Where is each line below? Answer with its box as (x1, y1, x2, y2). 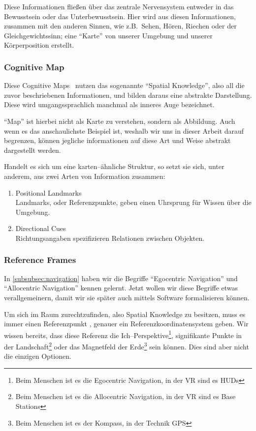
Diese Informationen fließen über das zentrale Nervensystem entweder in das (4, 1, 234, 11)
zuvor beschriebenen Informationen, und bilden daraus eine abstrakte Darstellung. (4, 89, 252, 100)
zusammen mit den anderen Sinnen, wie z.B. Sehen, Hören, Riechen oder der (4, 21, 237, 31)
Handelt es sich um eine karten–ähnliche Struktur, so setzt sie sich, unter (4, 161, 224, 172)
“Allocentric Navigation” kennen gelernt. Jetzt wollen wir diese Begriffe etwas (4, 283, 238, 293)
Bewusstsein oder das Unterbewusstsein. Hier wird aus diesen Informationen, (4, 11, 236, 21)
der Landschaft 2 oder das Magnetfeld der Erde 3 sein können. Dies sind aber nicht (4, 340, 249, 351)
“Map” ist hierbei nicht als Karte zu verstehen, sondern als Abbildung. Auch (4, 115, 235, 126)
